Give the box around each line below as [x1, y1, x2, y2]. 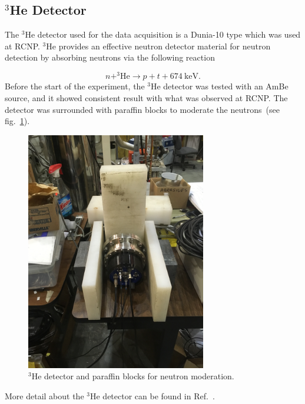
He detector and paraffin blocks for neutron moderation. [31, 370, 234, 382]
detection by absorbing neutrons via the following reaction [5, 51, 215, 64]
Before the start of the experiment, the [5, 80, 145, 92]
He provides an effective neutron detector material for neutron [46, 39, 271, 52]
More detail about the [5, 389, 84, 402]
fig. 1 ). [5, 115, 30, 127]
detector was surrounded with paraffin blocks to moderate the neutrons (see [5, 103, 280, 115]
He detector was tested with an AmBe [150, 80, 289, 92]
